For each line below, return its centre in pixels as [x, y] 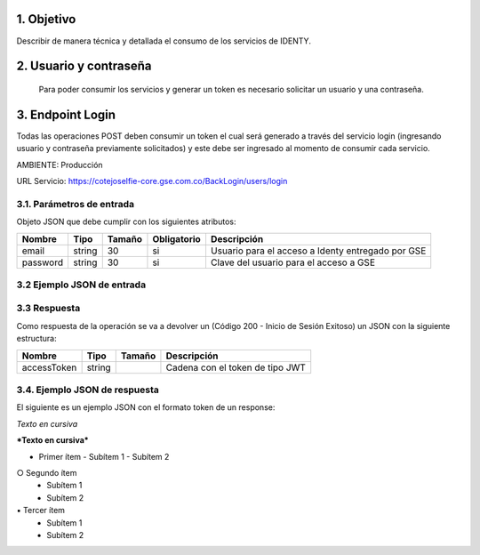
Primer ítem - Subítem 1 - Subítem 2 [104, 456]
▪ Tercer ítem [41, 511]
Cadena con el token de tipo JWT [236, 367]
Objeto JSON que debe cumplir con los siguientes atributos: [126, 221]
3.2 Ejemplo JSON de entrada [81, 285]
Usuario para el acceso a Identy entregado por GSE [318, 251]
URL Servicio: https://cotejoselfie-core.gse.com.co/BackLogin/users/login [152, 181]
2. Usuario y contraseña [84, 66]
